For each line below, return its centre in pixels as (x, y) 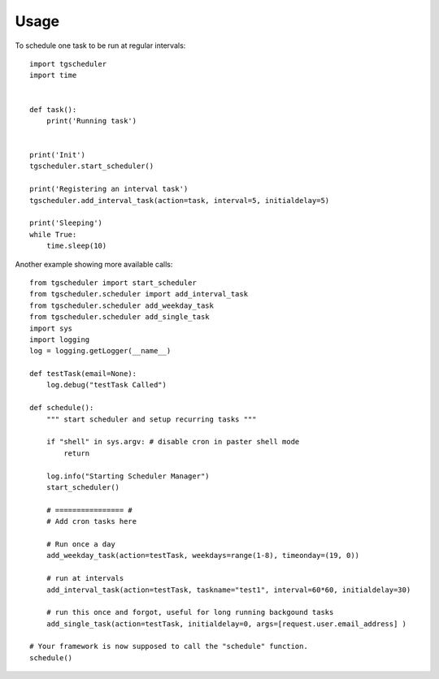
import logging (60, 339)
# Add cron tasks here (91, 521)
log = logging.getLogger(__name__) (100, 351)
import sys (51, 328)
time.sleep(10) (76, 246)
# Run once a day (80, 544)
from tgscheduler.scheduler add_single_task (120, 317)
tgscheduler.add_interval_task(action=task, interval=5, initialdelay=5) (180, 200)
